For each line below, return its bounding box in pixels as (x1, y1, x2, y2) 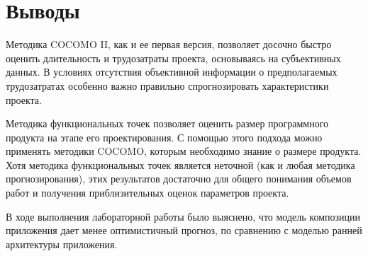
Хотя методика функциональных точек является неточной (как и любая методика (6, 157, 355, 172)
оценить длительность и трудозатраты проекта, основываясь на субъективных (6, 50, 341, 65)
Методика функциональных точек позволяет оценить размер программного (6, 116, 329, 131)
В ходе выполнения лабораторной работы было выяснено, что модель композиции (6, 209, 360, 223)
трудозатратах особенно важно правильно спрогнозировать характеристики (6, 78, 329, 93)
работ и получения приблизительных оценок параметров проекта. (6, 185, 289, 200)
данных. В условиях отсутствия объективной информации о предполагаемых (6, 64, 338, 79)
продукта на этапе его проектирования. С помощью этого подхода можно (6, 129, 323, 144)
